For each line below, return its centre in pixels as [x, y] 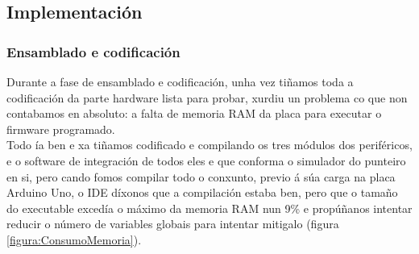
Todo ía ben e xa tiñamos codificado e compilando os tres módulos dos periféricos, [209, 145]
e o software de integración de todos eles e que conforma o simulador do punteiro [206, 160]
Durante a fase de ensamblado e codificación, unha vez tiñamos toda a [180, 81]
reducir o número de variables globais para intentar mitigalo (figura [173, 224]
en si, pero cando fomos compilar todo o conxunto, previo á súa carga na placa [201, 176]
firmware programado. [61, 129]
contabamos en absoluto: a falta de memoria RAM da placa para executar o [194, 113]
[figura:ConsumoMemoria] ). [74, 239]
